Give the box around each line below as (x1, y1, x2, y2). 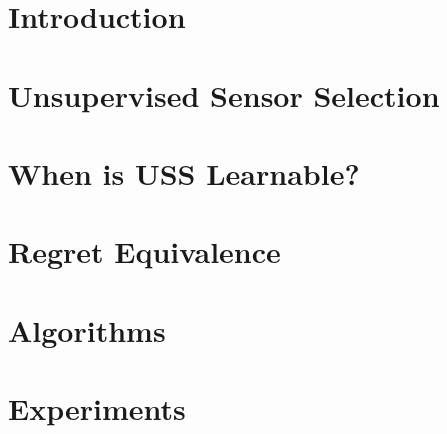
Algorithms (8, 309, 166, 350)
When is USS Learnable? (8, 152, 360, 193)
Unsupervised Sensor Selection (8, 74, 440, 115)
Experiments (8, 388, 186, 429)
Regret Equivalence (8, 231, 281, 272)
